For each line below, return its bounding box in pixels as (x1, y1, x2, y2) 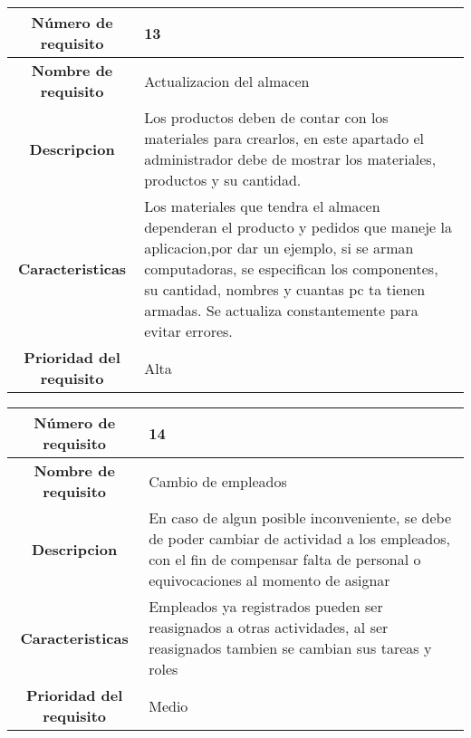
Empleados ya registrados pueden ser (149, 596, 383, 617)
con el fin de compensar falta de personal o (149, 549, 421, 570)
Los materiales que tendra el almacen (144, 196, 380, 216)
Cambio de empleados (149, 470, 287, 492)
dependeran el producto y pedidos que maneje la (144, 216, 452, 237)
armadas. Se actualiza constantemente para (144, 300, 418, 321)
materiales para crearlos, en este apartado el (144, 128, 425, 149)
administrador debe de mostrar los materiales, (144, 149, 437, 169)
